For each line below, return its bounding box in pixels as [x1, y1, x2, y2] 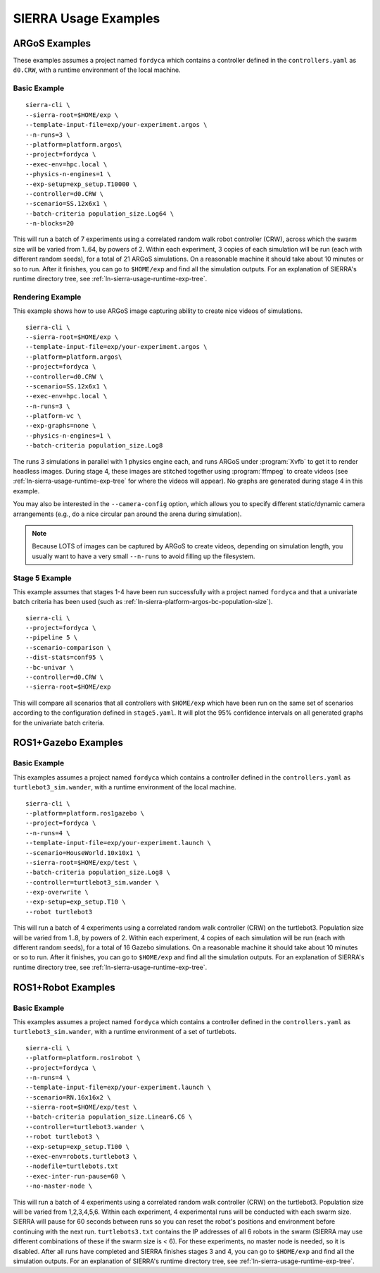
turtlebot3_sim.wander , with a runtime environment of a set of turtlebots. [13, 1028, 237, 1036]
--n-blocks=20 [25, 219, 74, 228]
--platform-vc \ [25, 412, 82, 420]
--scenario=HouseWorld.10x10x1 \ [25, 849, 141, 856]
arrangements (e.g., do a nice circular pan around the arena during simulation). [13, 510, 242, 518]
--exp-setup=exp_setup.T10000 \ [25, 180, 137, 188]
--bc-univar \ [25, 663, 74, 671]
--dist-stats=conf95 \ [25, 653, 104, 662]
